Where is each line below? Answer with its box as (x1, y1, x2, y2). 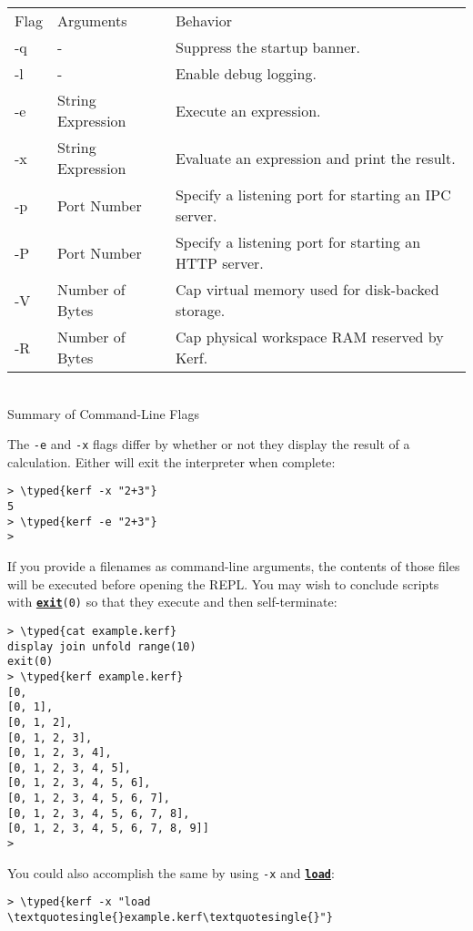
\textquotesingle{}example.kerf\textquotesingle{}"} (7, 911, 333, 925)
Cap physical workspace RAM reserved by (175, 326, 444, 347)
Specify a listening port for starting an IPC (175, 184, 451, 205)
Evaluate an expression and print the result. (175, 147, 456, 169)
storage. (175, 300, 226, 321)
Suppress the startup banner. (175, 36, 361, 57)
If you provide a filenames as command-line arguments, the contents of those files (7, 557, 460, 576)
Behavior (175, 10, 232, 31)
